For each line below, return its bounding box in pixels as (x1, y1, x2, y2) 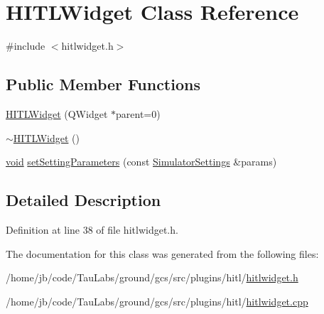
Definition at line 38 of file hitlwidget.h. (6, 222, 178, 237)
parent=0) (116, 106, 161, 121)
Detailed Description (6, 189, 161, 211)
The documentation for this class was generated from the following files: (6, 246, 319, 261)
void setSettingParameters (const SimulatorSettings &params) (6, 154, 277, 169)
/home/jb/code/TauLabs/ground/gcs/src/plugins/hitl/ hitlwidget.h (6, 270, 298, 285)
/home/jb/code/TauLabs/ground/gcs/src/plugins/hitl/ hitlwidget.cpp (6, 293, 308, 308)
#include (6, 38, 45, 53)
